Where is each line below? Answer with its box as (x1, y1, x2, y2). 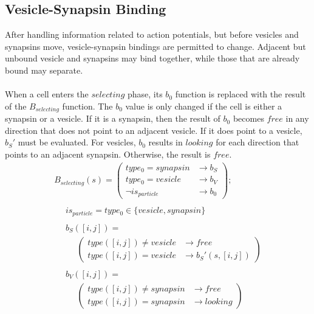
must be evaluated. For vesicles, (18, 136, 136, 148)
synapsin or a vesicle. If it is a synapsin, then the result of (5, 112, 220, 125)
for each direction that (216, 136, 299, 148)
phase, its (127, 88, 163, 100)
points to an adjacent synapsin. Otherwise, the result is (5, 148, 211, 160)
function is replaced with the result (175, 88, 306, 100)
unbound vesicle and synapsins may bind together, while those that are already (5, 52, 300, 65)
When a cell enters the (5, 88, 89, 100)
